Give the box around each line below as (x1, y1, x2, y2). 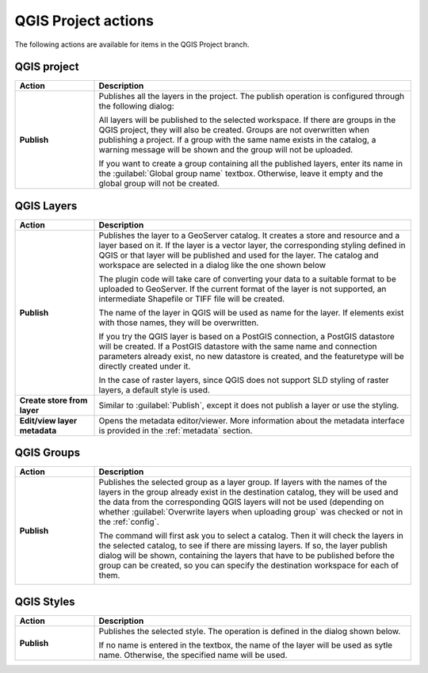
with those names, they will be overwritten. (98, 317, 259, 328)
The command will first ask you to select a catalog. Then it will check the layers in (98, 530, 403, 541)
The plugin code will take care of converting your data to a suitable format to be (98, 273, 396, 285)
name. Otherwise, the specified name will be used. (98, 650, 288, 660)
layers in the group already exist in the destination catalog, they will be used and (98, 487, 399, 498)
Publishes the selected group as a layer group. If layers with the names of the (98, 476, 388, 488)
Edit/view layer (19, 415, 78, 426)
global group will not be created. (98, 178, 220, 189)
